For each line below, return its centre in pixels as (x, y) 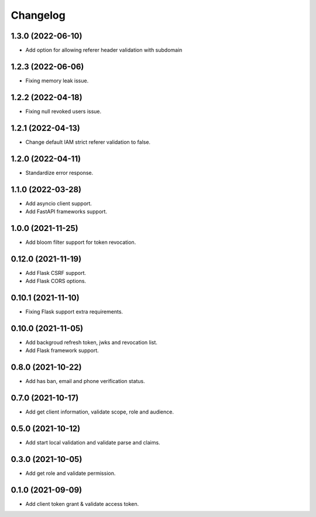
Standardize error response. (59, 173)
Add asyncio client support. (59, 203)
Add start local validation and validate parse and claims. (93, 443)
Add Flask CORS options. (56, 281)
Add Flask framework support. (62, 350)
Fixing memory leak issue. (57, 80)
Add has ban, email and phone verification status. (85, 381)
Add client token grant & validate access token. (82, 504)
